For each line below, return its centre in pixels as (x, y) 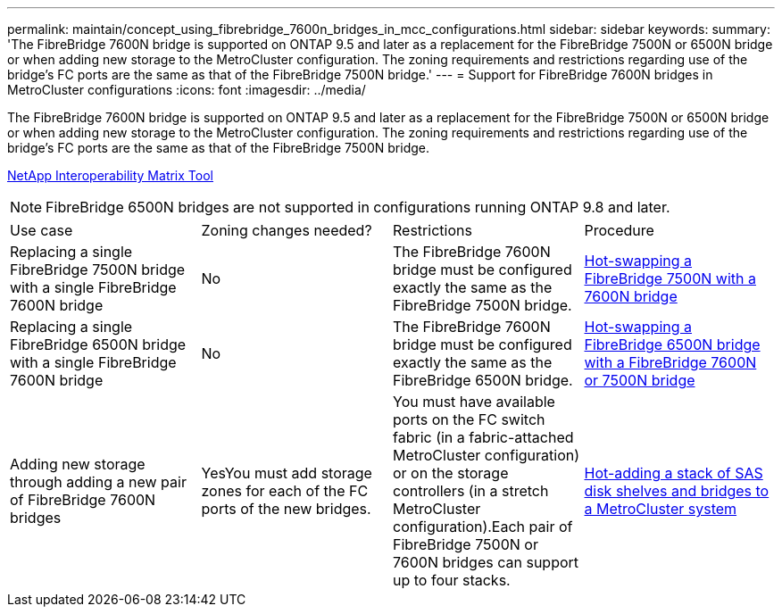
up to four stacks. (452, 580)
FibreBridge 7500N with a (670, 278)
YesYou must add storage (287, 473)
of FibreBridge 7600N (83, 500)
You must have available (474, 402)
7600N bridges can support (486, 562)
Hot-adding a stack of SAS (674, 473)
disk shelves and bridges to (677, 491)
